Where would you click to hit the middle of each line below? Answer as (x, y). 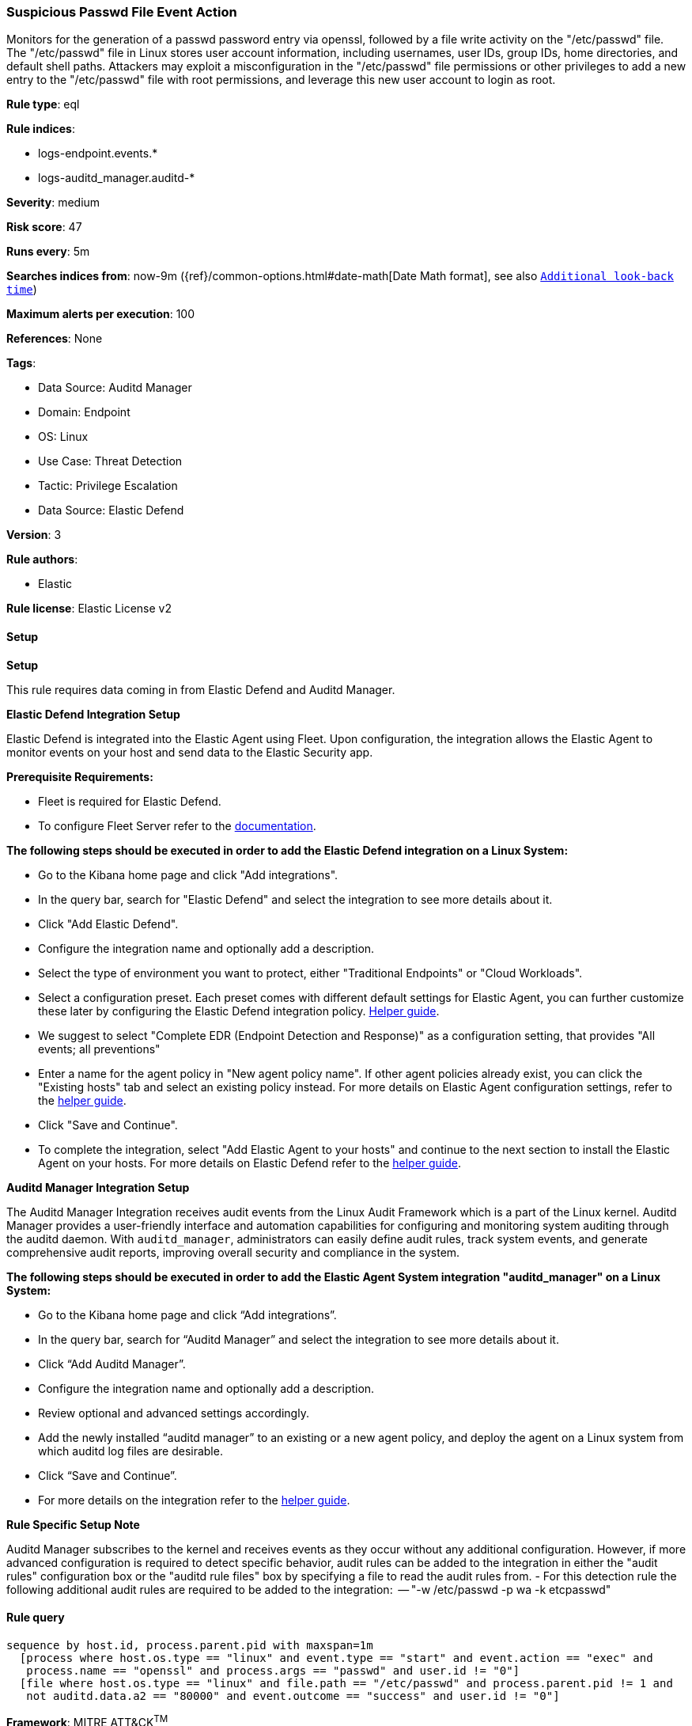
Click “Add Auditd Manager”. (112, 1364)
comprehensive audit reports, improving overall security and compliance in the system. (233, 1252)
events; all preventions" (99, 1049)
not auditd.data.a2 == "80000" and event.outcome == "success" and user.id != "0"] (293, 1696)
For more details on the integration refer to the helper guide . (194, 1500)
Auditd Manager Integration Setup (98, 1187)
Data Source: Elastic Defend (111, 510)
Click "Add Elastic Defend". (108, 924)
